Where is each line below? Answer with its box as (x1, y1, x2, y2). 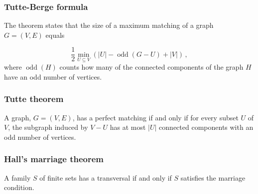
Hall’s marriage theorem (4, 153, 104, 165)
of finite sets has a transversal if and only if (39, 172, 172, 183)
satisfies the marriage (180, 172, 246, 183)
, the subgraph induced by (8, 122, 88, 132)
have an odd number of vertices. (4, 71, 102, 82)
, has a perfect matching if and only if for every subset (72, 112, 239, 122)
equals (45, 29, 65, 40)
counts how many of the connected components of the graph (59, 62, 244, 72)
